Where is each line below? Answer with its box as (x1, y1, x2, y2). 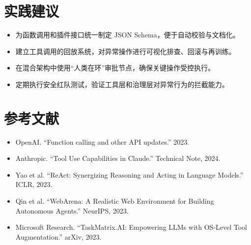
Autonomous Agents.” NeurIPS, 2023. (15, 205, 129, 215)
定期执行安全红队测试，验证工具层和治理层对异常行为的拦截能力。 (15, 79, 229, 89)
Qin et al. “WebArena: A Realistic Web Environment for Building (15, 196, 214, 206)
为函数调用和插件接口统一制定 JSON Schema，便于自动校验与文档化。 (15, 30, 240, 40)
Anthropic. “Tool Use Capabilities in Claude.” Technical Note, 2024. (15, 153, 221, 163)
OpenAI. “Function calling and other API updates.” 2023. (15, 136, 190, 147)
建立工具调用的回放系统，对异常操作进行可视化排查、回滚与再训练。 (15, 46, 236, 56)
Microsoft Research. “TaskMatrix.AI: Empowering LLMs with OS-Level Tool (15, 222, 248, 232)
